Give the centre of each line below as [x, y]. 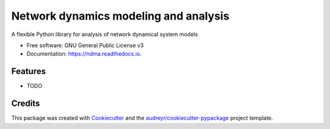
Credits [26, 104]
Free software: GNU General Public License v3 [85, 45]
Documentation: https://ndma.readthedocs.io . [84, 54]
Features [28, 71]
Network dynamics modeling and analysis [120, 16]
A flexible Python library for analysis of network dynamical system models [105, 34]
